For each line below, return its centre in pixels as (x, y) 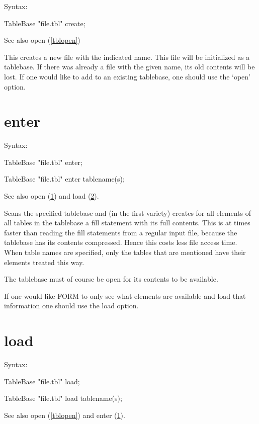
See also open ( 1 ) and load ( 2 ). (52, 196)
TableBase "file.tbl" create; (45, 23)
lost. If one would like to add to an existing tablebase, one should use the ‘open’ (127, 76)
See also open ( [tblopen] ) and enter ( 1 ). (65, 415)
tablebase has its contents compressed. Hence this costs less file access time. (121, 242)
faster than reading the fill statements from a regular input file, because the (121, 232)
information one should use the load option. (71, 306)
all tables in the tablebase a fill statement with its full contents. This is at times (127, 223)
